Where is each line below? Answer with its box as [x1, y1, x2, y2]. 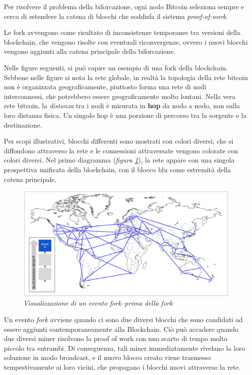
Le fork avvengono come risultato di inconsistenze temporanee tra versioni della [4, 27, 240, 37]
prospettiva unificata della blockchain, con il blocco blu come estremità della [4, 164, 231, 174]
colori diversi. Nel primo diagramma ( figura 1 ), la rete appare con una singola [4, 155, 235, 165]
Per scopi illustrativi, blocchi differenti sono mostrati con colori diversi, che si [4, 136, 234, 146]
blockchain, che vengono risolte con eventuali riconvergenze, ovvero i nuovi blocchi [4, 36, 248, 47]
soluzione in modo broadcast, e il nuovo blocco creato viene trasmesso [4, 352, 211, 362]
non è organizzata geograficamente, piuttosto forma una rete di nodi [4, 82, 206, 92]
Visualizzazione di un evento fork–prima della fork [23, 298, 173, 308]
